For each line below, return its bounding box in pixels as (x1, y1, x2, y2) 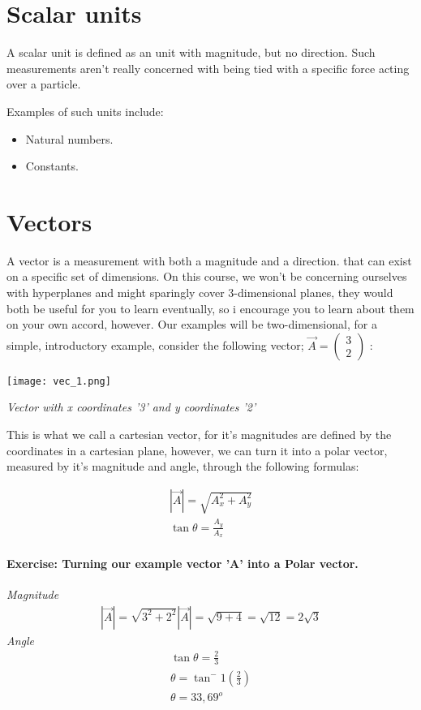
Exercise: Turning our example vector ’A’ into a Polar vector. (6, 554, 359, 571)
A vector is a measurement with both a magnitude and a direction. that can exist (6, 252, 412, 269)
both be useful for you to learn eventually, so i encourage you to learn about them (6, 299, 415, 316)
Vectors (6, 204, 92, 238)
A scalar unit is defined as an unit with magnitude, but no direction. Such (6, 44, 376, 61)
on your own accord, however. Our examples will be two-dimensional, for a (6, 316, 377, 333)
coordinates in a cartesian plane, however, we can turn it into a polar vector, (6, 441, 388, 458)
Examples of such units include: (6, 102, 164, 119)
